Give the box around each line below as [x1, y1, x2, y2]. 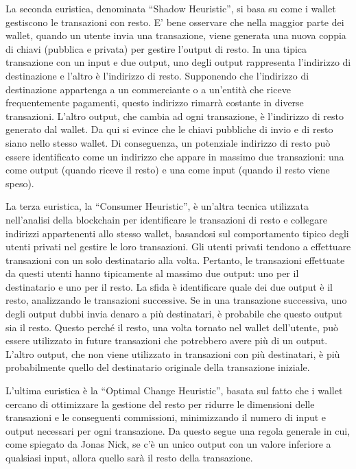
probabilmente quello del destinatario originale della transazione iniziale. [5, 360, 310, 374]
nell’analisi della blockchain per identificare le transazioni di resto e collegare [5, 212, 328, 226]
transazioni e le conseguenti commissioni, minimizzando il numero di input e [5, 410, 327, 424]
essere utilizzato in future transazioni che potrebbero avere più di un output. [5, 333, 328, 348]
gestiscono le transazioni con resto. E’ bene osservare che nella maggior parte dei [5, 14, 344, 29]
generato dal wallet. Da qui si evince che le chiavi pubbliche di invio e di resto [5, 122, 333, 136]
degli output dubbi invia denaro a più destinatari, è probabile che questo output [5, 306, 343, 321]
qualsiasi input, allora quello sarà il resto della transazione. [5, 450, 253, 464]
